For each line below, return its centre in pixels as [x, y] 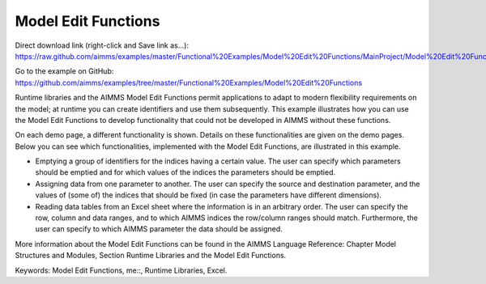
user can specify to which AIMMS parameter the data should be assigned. [159, 229]
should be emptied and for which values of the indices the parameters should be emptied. [185, 172]
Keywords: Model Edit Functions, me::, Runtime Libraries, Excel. [121, 270]
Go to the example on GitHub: [64, 71]
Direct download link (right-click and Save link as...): [102, 45]
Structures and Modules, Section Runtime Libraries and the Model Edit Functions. [151, 256]
